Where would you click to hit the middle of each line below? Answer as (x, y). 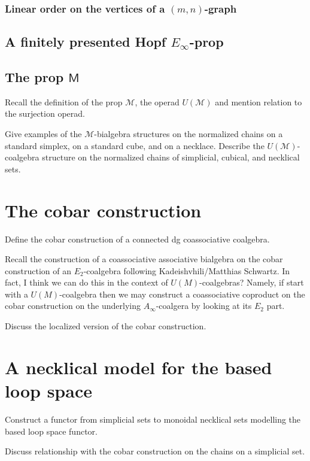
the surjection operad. (45, 113)
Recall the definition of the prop (64, 101)
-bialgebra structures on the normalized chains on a (189, 134)
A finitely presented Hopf (86, 42)
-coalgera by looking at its (204, 306)
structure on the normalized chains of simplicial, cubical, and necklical (171, 157)
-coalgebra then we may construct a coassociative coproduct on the (182, 294)
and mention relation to (259, 101)
